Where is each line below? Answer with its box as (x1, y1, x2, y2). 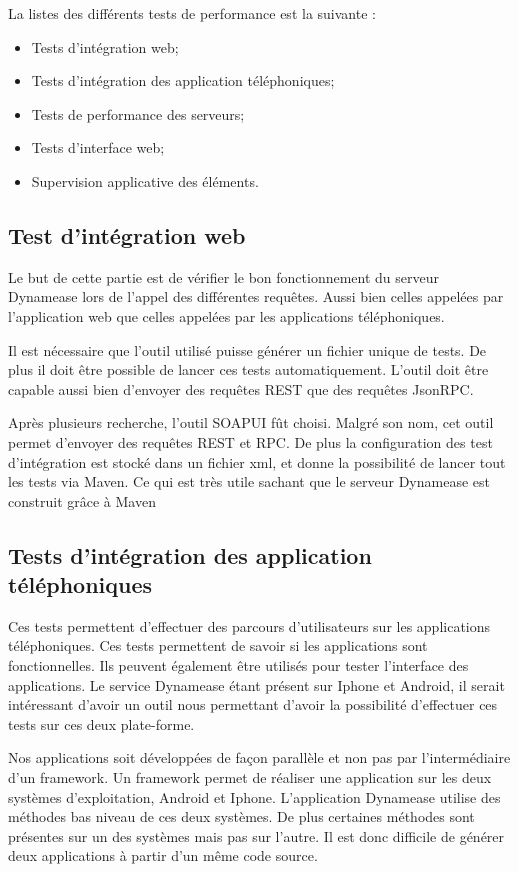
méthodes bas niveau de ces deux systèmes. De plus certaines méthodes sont (8, 806, 475, 827)
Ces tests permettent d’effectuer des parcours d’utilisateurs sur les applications (8, 615, 491, 636)
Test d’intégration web (8, 219, 246, 250)
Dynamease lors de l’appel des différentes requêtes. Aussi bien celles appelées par (8, 286, 504, 307)
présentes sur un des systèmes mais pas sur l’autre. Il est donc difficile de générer (8, 825, 505, 846)
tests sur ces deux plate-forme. (8, 713, 195, 734)
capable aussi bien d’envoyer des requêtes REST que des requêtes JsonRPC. (8, 378, 474, 399)
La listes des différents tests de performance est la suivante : (8, 3, 376, 23)
